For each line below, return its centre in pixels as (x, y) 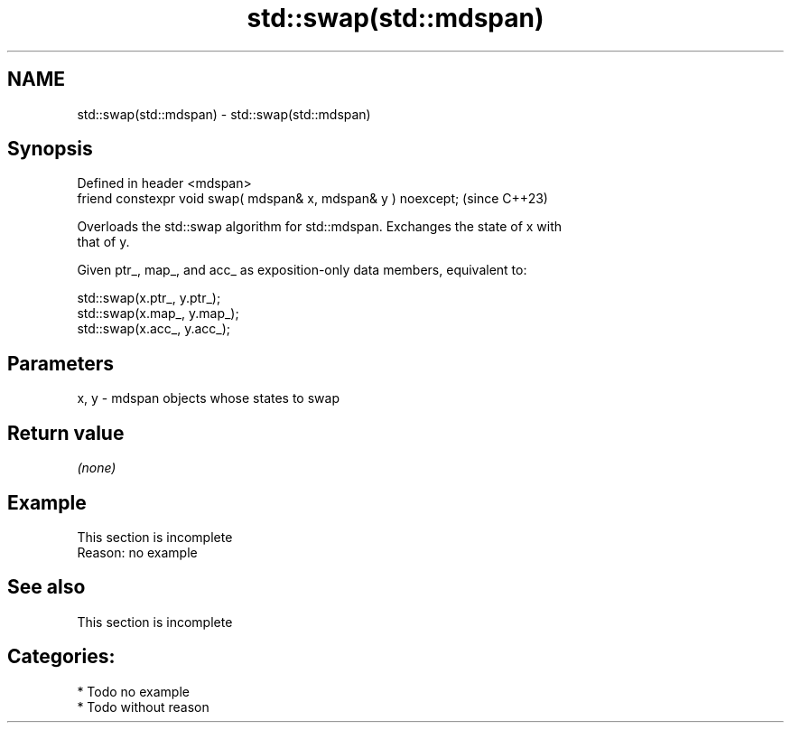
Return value (66, 433)
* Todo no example (133, 691)
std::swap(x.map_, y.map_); (158, 314)
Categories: (61, 657)
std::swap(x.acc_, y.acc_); (154, 329)
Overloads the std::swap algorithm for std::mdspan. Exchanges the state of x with (320, 227)
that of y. (103, 242)
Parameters (60, 363)
